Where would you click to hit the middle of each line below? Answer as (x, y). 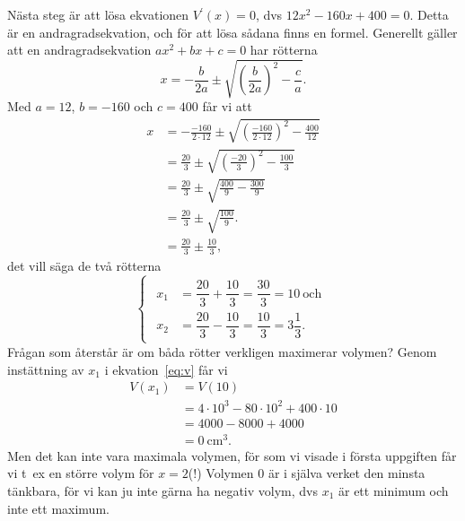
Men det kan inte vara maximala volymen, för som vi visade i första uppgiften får (232, 455)
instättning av (46, 369)
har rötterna (284, 50)
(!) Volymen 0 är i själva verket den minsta (307, 473)
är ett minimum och (394, 490)
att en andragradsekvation (79, 50)
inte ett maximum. (58, 508)
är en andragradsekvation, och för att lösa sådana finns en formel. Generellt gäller (232, 32)
